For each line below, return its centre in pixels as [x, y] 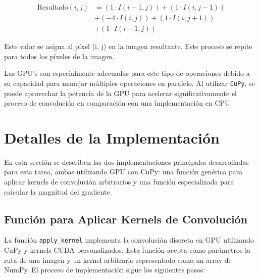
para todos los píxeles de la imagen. [59, 56]
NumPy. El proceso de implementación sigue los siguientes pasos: [105, 270]
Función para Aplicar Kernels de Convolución [126, 219]
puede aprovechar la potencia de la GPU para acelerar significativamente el [120, 93]
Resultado [53, 8]
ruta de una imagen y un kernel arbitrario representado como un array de [118, 260]
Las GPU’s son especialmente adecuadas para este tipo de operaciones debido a [127, 73]
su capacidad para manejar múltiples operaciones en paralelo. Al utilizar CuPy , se [129, 83]
